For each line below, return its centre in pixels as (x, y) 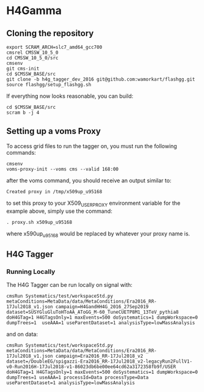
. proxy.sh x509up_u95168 (39, 222)
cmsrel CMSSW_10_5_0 (33, 53)
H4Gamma (34, 11)
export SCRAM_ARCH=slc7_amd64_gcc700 (54, 47)
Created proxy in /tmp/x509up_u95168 (54, 191)
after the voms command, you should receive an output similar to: (89, 180)
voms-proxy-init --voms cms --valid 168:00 (63, 169)
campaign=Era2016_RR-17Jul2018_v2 (99, 356)
